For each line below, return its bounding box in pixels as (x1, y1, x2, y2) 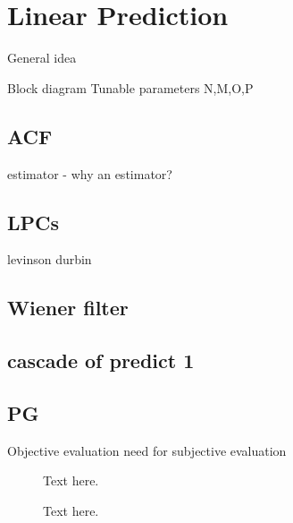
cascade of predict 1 (7, 347, 195, 374)
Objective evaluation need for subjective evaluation (7, 441, 287, 459)
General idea (7, 48, 77, 67)
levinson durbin (7, 250, 92, 269)
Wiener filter (7, 294, 129, 322)
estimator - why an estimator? (7, 164, 172, 183)
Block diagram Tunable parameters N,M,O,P (7, 78, 254, 97)
